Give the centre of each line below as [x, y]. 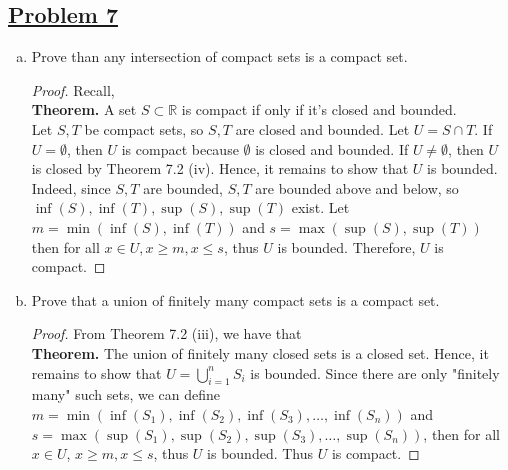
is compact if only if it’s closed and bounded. [319, 109]
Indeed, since [71, 187]
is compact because [180, 148]
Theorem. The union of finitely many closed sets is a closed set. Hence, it [260, 352]
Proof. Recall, [73, 89]
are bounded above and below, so [357, 187]
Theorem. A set [84, 109]
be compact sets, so [144, 128]
